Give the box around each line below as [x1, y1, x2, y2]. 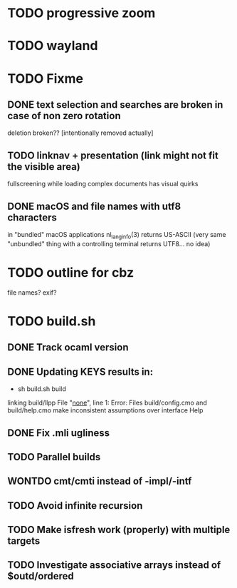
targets [7, 535, 41, 547]
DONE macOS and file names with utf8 [7, 200, 181, 212]
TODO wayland [7, 38, 98, 54]
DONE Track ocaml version [7, 341, 130, 354]
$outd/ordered [7, 570, 75, 582]
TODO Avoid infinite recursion [7, 500, 143, 512]
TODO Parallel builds [7, 451, 101, 463]
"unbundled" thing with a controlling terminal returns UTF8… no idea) [7, 239, 211, 248]
